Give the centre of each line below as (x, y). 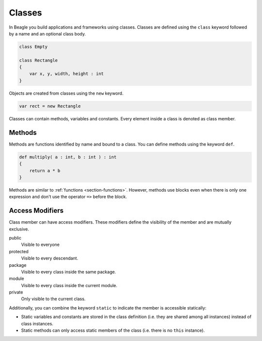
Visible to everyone (41, 244)
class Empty (33, 47)
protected (19, 251)
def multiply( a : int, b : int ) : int (68, 157)
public (15, 238)
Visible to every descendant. (50, 258)
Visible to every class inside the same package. (69, 272)
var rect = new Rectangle (50, 106)
